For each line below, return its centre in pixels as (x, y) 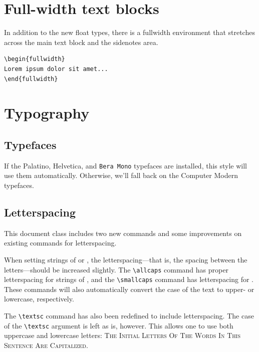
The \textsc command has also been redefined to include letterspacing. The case (129, 315)
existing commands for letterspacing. (60, 243)
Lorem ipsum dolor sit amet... (56, 69)
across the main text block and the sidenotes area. (81, 42)
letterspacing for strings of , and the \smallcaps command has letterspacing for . (129, 279)
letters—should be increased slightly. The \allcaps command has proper (116, 269)
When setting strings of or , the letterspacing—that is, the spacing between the (126, 259)
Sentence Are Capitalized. (46, 345)
